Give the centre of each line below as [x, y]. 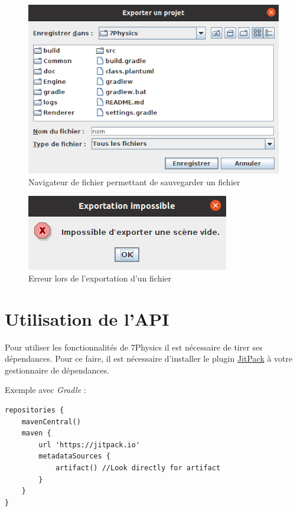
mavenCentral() [51, 422]
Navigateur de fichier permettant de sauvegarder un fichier [134, 181]
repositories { [35, 410]
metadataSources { [74, 456]
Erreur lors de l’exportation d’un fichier [100, 278]
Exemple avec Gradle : [45, 390]
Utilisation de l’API [87, 318]
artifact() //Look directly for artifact [138, 468]
